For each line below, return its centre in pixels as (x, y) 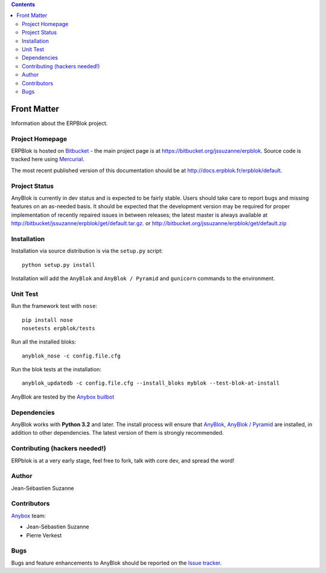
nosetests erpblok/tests (59, 328)
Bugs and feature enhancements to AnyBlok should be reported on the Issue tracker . (117, 563)
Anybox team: (28, 516)
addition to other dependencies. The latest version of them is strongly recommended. (117, 433)
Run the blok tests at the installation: (56, 370)
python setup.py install (59, 265)
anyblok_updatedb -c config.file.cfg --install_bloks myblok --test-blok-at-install (151, 383)
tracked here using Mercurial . (48, 159)
